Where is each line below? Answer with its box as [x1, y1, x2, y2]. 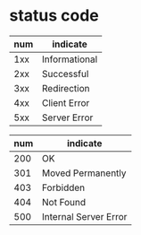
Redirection [41, 82, 90, 94]
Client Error [41, 96, 90, 109]
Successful [41, 67, 89, 80]
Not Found [41, 196, 87, 208]
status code [9, 5, 100, 26]
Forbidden [41, 181, 86, 194]
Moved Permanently [41, 167, 127, 179]
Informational [41, 53, 98, 65]
